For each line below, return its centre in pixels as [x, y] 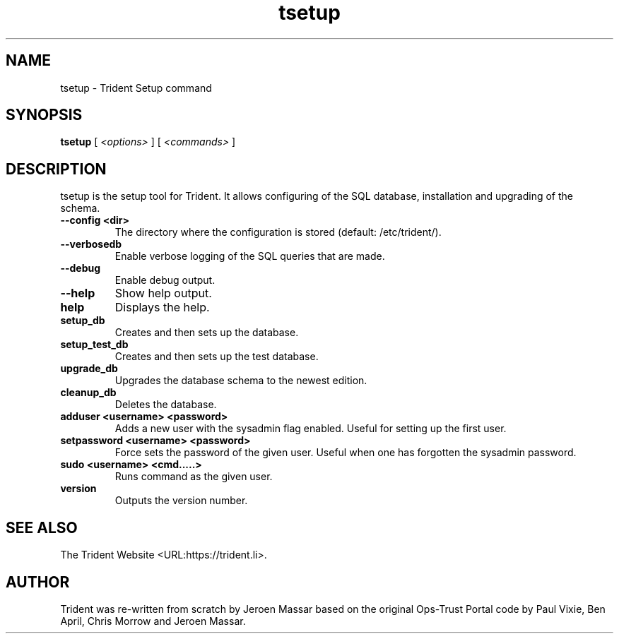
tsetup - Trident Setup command [136, 88]
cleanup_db [88, 393]
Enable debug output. [165, 280]
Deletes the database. [166, 405]
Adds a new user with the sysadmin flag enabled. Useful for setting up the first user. [311, 429]
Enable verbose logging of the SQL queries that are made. [250, 256]
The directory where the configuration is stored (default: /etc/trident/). [278, 232]
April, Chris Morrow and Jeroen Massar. [153, 621]
